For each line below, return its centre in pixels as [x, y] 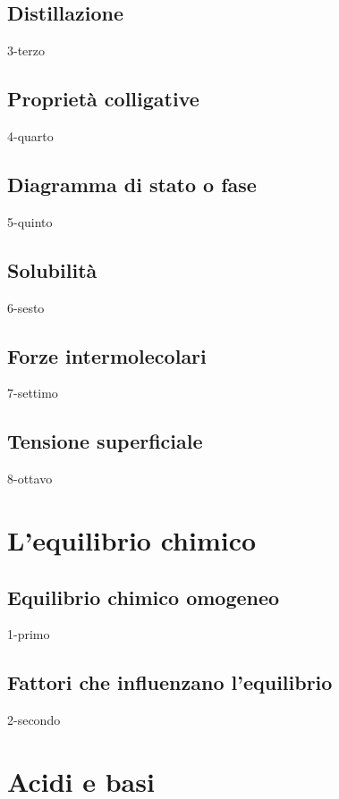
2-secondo [34, 720]
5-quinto [30, 221]
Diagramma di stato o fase [132, 184]
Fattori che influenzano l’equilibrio [170, 682]
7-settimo [33, 393]
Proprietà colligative [103, 99]
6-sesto [26, 307]
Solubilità [52, 269]
